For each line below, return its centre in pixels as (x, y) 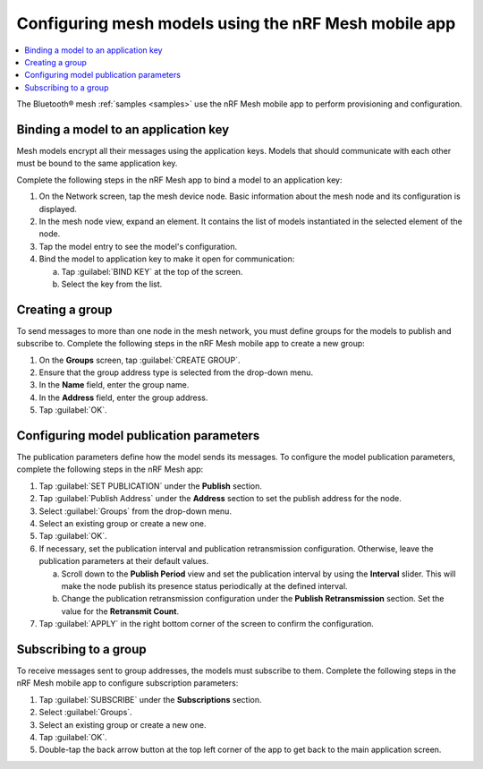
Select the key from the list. (112, 284)
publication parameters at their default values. (124, 561)
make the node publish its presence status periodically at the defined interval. (204, 585)
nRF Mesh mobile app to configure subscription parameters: (127, 683)
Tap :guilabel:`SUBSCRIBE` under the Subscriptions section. (151, 699)
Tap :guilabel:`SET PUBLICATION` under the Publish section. (151, 486)
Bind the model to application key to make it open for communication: (167, 259)
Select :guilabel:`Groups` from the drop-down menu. (136, 511)
